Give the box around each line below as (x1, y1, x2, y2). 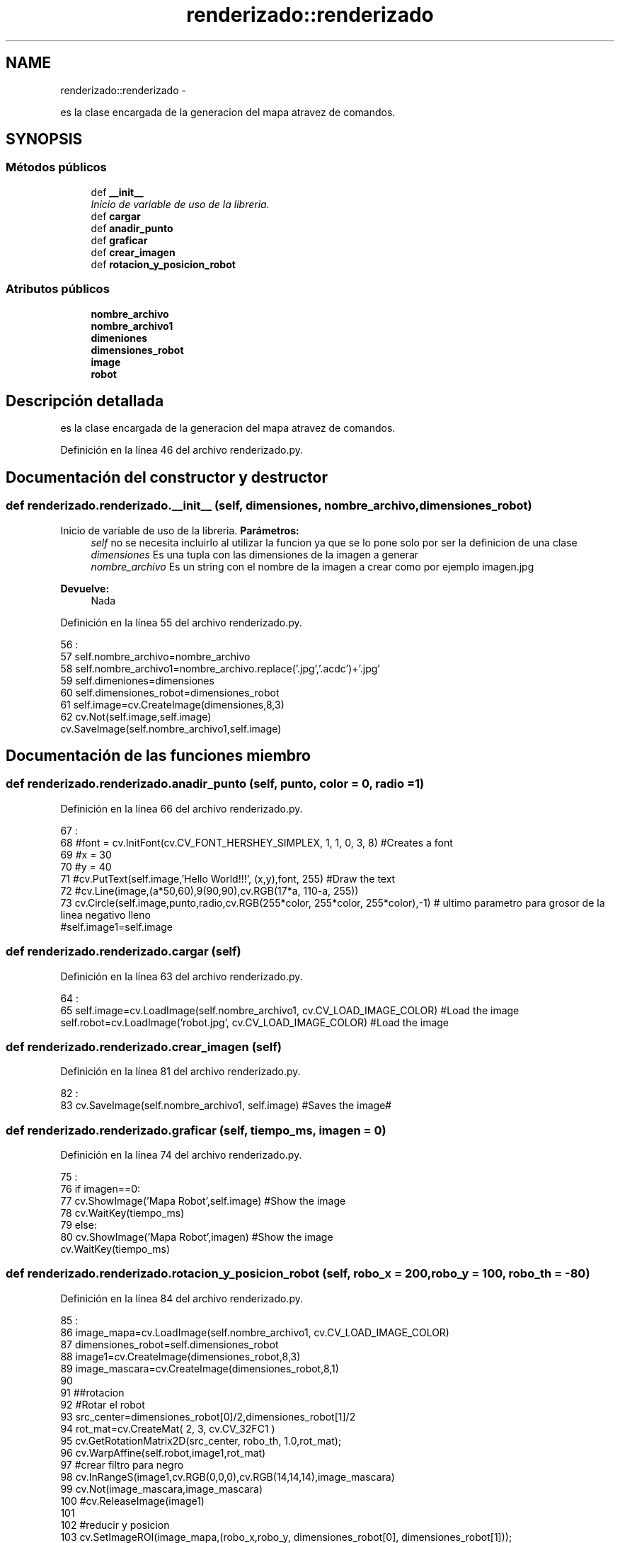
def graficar (91, 234, 148, 246)
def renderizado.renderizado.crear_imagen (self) (6, 1039, 282, 1054)
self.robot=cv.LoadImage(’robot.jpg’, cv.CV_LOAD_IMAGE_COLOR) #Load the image (60, 1016, 449, 1028)
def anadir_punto (91, 222, 173, 234)
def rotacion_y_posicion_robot (91, 258, 236, 270)
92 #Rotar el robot (60, 1398, 145, 1411)
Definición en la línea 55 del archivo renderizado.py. (60, 616, 302, 629)
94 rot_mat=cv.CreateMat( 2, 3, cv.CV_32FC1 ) (60, 1422, 275, 1435)
